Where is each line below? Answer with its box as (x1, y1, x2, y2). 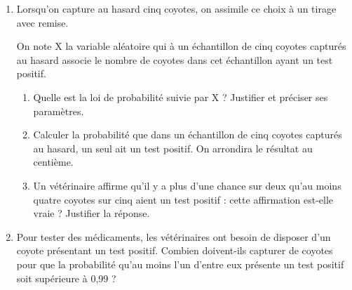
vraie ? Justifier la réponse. (33, 206, 150, 220)
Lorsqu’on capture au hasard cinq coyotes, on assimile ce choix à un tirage (16, 1, 337, 15)
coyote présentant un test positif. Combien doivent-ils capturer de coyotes (16, 243, 333, 258)
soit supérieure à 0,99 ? (16, 270, 116, 285)
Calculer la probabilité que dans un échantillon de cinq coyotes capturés (33, 127, 342, 142)
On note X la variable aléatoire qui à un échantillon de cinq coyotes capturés (16, 39, 346, 53)
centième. (33, 154, 74, 169)
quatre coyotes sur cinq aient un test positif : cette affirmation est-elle (33, 192, 334, 206)
